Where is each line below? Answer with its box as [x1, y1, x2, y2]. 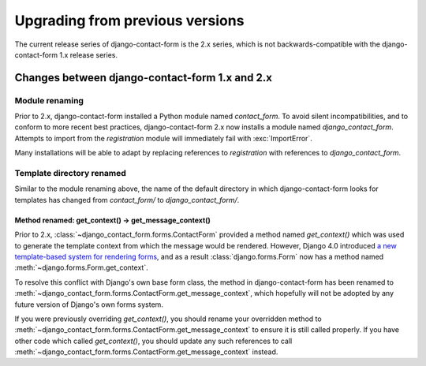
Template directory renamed [14, 168, 126, 179]
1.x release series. [59, 50, 118, 59]
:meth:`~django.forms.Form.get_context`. [14, 263, 149, 272]
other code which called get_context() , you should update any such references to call [14, 336, 293, 345]
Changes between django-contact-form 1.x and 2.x [14, 71, 272, 84]
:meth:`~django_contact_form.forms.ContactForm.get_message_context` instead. [14, 347, 278, 357]
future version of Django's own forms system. [14, 300, 163, 309]
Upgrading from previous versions [14, 12, 245, 29]
